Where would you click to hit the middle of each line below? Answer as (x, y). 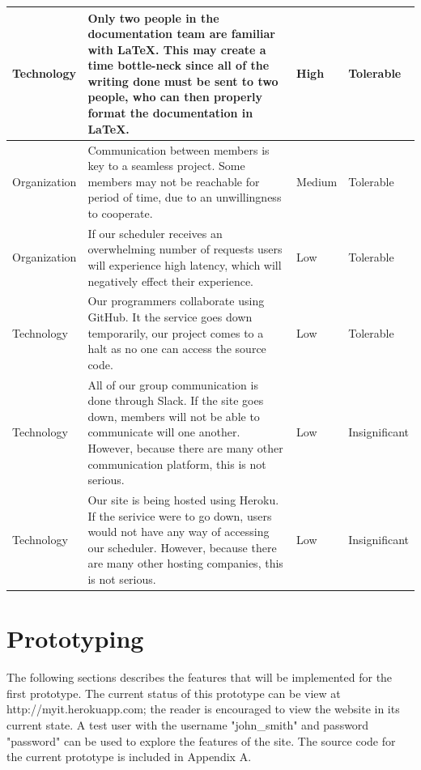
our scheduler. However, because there (182, 547)
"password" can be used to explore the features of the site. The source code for (201, 740)
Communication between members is (179, 149)
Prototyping (75, 638)
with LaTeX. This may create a (177, 49)
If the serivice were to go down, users (180, 515)
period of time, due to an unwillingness (185, 197)
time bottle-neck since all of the (179, 65)
